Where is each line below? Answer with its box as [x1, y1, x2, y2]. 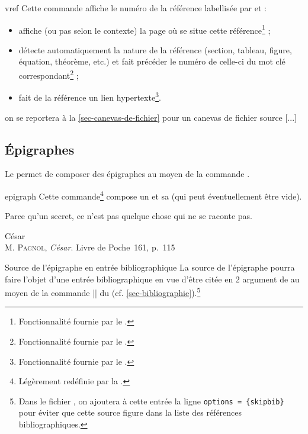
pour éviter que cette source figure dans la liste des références [18, 406, 242, 419]
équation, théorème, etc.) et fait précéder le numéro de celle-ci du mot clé [18, 55, 285, 67]
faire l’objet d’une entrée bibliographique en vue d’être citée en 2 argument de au [5, 272, 300, 285]
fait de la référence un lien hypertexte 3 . [18, 89, 161, 103]
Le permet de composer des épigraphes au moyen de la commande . [5, 168, 250, 180]
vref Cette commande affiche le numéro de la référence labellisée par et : [5, 2, 267, 14]
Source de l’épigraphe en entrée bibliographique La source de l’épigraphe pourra [5, 261, 295, 273]
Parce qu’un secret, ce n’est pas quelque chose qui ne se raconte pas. [5, 210, 252, 222]
